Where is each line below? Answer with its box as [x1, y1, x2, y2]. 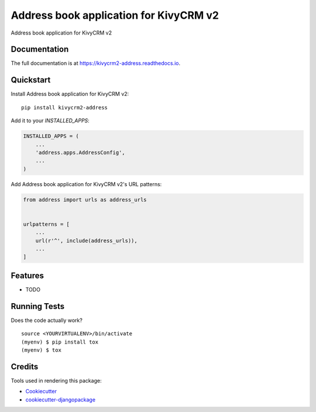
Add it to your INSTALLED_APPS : [11, 117, 90, 124]
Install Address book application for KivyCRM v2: [11, 91, 129, 98]
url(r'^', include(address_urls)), [35, 237, 138, 244]
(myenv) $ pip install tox [21, 338, 99, 345]
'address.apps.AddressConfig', [35, 149, 125, 156]
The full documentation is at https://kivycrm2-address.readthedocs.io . [11, 60, 181, 67]
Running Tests [11, 301, 64, 311]
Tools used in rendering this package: [11, 377, 102, 384]
